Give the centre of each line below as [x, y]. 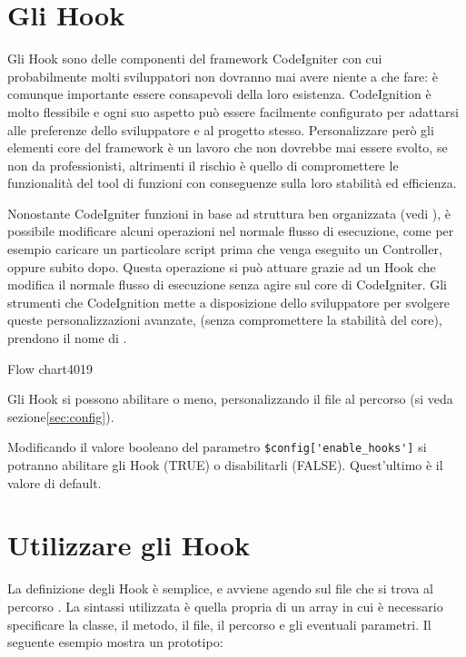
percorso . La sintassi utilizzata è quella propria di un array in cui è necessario [225, 606]
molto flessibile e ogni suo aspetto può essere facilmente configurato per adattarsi [233, 111]
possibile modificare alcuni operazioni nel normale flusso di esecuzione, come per [231, 231]
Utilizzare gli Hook [129, 545]
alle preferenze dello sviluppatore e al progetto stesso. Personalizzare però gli [221, 129]
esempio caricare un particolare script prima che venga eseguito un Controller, [225, 249]
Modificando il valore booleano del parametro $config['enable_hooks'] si [217, 447]
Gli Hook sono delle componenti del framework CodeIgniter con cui [195, 59]
